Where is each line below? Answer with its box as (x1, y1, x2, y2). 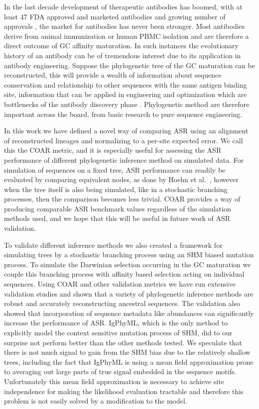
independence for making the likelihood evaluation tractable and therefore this (4, 386, 244, 396)
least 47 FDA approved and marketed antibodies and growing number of (4, 11, 226, 21)
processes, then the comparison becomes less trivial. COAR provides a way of (4, 194, 241, 204)
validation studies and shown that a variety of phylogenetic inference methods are (4, 288, 254, 299)
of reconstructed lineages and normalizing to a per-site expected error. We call (4, 135, 243, 145)
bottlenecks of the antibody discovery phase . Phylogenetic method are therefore (4, 99, 250, 109)
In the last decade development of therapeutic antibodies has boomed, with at (4, 1, 243, 11)
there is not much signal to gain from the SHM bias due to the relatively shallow (4, 347, 251, 357)
